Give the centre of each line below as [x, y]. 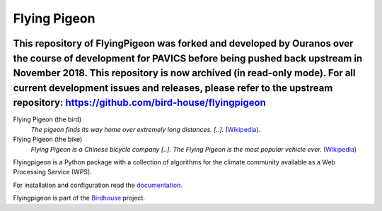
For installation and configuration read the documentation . [98, 185]
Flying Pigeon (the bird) [47, 119]
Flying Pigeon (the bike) [48, 139]
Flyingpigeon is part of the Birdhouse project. [79, 198]
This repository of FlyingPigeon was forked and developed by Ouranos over [183, 43]
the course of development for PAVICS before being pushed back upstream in [188, 58]
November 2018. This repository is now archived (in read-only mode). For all [184, 73]
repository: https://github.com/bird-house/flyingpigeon [140, 103]
